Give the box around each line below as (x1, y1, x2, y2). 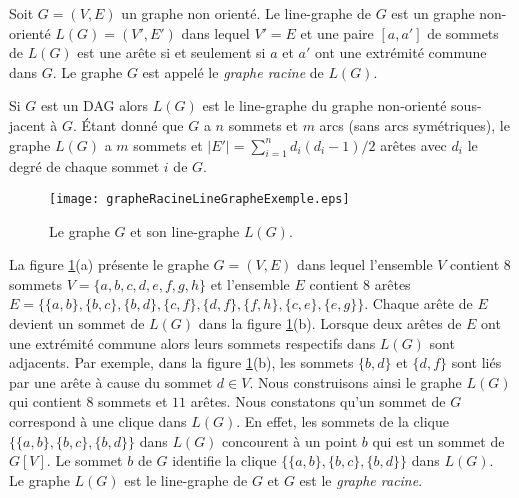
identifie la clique (172, 450, 277, 471)
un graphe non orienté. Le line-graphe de (121, 3, 371, 23)
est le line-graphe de (124, 469, 248, 490)
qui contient (9, 391, 82, 412)
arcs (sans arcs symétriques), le (319, 114, 510, 135)
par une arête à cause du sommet (9, 371, 213, 392)
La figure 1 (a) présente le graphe (9, 254, 209, 275)
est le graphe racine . (299, 469, 423, 490)
